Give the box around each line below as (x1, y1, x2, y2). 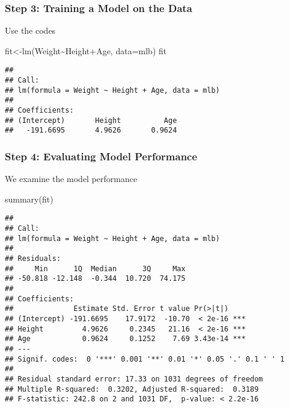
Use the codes (5, 24, 56, 37)
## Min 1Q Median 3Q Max (5, 264, 186, 273)
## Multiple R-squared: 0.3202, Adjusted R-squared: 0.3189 (5, 384, 259, 394)
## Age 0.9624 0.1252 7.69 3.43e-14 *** (5, 334, 246, 344)
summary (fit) (5, 192, 53, 205)
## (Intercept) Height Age (5, 116, 177, 125)
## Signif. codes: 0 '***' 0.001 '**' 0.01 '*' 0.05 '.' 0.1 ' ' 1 (5, 354, 285, 363)
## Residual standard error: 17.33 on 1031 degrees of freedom (5, 374, 263, 383)
